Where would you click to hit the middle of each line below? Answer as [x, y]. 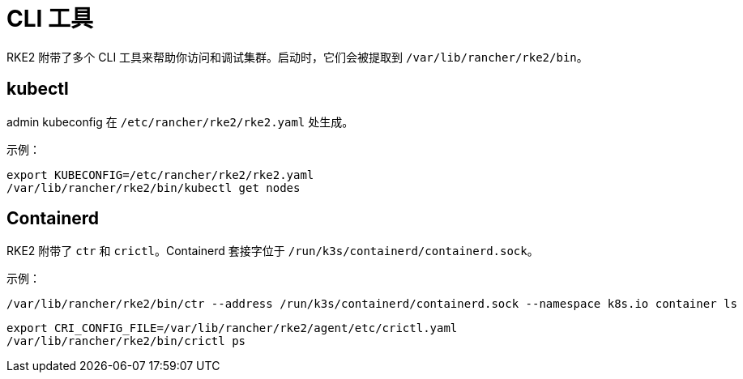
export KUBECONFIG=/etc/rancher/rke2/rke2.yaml [160, 175]
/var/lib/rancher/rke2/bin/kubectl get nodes [154, 187]
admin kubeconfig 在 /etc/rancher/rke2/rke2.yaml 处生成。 [180, 121]
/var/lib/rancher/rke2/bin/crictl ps [126, 341]
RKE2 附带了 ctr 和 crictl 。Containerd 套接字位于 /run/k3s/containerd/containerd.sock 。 [273, 251]
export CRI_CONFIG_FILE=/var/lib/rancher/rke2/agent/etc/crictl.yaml [232, 328]
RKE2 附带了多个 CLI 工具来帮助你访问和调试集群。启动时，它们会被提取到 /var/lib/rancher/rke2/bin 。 [297, 57]
